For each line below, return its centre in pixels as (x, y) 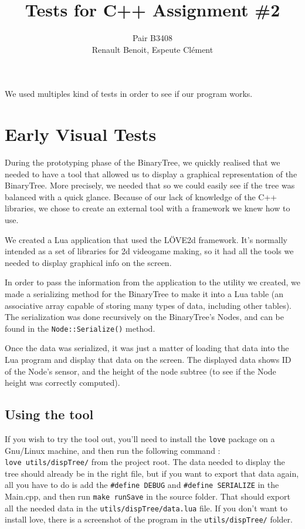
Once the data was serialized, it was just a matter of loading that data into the (147, 348)
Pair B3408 (152, 38)
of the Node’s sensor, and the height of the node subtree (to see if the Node (140, 371)
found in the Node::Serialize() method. (80, 328)
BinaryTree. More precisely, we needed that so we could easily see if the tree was (150, 185)
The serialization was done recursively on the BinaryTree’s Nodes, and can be (144, 317)
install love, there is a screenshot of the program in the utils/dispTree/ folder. (149, 519)
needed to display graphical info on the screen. (88, 262)
